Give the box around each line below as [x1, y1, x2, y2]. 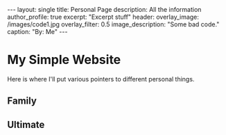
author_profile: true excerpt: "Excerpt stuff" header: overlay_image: [7, 13, 200, 21]
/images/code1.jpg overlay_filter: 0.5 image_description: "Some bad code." [7, 20, 220, 29]
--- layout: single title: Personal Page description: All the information [7, 6, 202, 13]
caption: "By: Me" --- [7, 28, 68, 35]
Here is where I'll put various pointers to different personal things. [7, 74, 195, 83]
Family [7, 95, 37, 107]
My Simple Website [7, 52, 121, 67]
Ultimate [7, 118, 45, 130]
